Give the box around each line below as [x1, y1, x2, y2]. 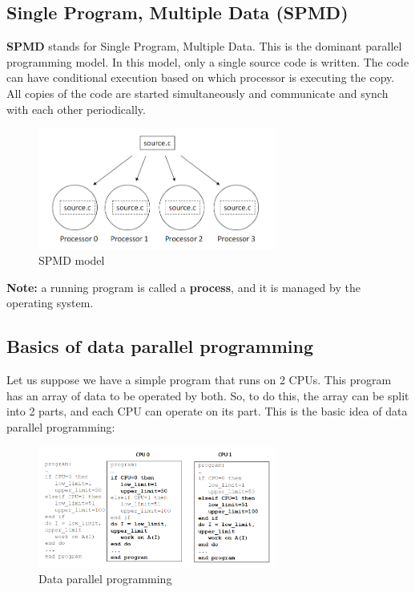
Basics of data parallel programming [6, 334, 313, 359]
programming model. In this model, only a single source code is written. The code [6, 53, 409, 70]
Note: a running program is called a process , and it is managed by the [6, 278, 361, 295]
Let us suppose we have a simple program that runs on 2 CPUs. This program [6, 371, 392, 388]
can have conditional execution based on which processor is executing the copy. [6, 69, 395, 86]
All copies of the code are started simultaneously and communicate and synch [6, 84, 389, 101]
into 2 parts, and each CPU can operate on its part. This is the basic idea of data [6, 403, 408, 420]
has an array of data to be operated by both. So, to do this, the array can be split [6, 387, 409, 403]
